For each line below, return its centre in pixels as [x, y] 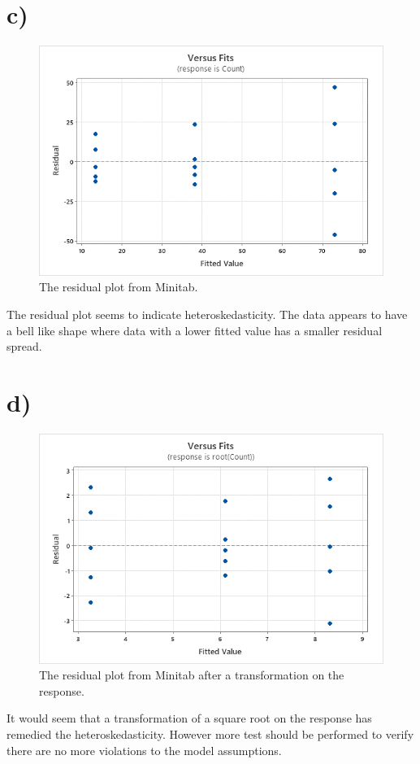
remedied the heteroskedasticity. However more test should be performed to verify [210, 733]
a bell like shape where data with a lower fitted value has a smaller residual [195, 330]
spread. [24, 346]
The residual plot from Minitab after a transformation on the [192, 675]
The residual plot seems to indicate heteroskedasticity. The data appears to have [207, 314]
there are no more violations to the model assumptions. [144, 750]
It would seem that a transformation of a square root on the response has [189, 718]
